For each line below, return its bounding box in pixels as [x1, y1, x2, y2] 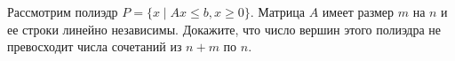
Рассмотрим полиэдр [7, 3, 118, 20]
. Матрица [250, 3, 306, 20]
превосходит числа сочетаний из [7, 37, 182, 56]
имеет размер [322, 3, 395, 20]
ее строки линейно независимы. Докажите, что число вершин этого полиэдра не [7, 19, 442, 38]
